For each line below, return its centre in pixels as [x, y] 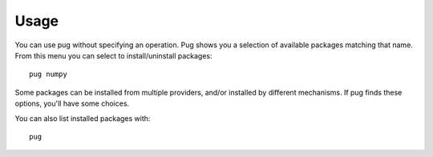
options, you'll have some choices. [72, 103]
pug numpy [48, 74]
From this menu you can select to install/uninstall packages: [113, 55]
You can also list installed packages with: [83, 118]
